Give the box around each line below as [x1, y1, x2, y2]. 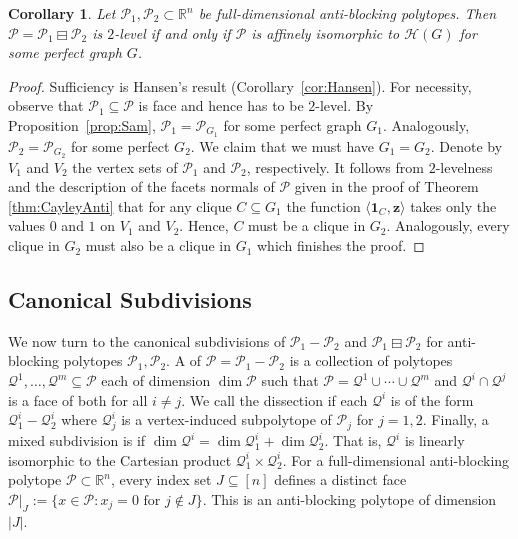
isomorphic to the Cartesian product [8, 449, 232, 470]
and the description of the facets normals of [8, 176, 275, 197]
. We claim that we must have [190, 135, 375, 156]
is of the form [390, 389, 474, 410]
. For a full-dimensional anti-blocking [282, 449, 510, 470]
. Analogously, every [386, 215, 510, 236]
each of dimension [101, 370, 211, 391]
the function [286, 195, 361, 216]
